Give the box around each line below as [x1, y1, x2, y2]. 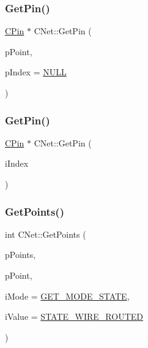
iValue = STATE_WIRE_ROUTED [5, 310, 143, 323]
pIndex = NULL [5, 66, 67, 78]
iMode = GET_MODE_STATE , [5, 289, 130, 302]
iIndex [5, 157, 29, 170]
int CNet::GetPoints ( [5, 227, 86, 240]
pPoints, [5, 248, 36, 261]
